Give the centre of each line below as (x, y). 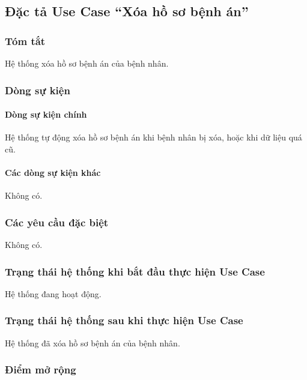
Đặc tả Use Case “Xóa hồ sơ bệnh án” (127, 11)
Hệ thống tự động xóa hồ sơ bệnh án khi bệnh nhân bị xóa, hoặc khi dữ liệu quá (153, 137)
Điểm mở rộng (41, 369)
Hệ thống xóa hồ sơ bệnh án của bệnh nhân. (87, 63)
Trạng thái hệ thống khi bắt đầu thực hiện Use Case (135, 271)
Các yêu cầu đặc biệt (57, 222)
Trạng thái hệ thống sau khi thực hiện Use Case (124, 320)
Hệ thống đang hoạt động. (53, 293)
